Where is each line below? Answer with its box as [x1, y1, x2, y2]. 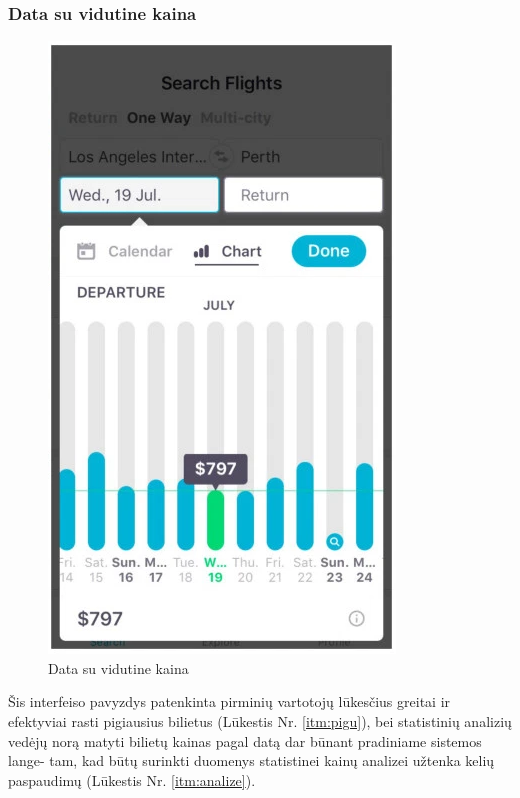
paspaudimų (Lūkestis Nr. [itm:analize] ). [8, 769, 256, 790]
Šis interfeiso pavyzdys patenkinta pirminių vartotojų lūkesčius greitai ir [8, 691, 451, 712]
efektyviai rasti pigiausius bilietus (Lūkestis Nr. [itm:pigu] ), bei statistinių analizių [8, 711, 512, 731]
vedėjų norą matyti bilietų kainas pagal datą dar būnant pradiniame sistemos [8, 730, 482, 751]
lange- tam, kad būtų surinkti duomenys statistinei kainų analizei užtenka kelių [8, 750, 495, 771]
